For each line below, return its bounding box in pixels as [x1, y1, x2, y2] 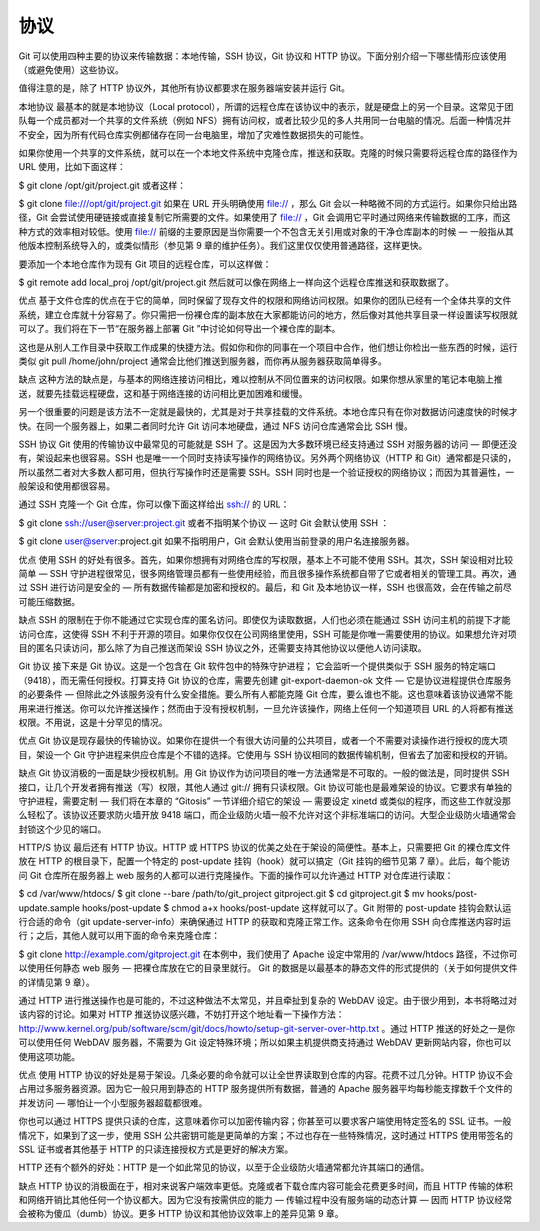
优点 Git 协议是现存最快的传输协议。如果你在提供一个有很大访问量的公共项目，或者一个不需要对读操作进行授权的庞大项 [18, 735, 509, 747]
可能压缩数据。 [18, 595, 80, 607]
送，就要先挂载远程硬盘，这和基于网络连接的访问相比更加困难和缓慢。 [18, 387, 308, 399]
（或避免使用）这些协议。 [18, 63, 124, 75]
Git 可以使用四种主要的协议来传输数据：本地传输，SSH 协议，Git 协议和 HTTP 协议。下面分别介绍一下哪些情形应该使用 [18, 50, 507, 62]
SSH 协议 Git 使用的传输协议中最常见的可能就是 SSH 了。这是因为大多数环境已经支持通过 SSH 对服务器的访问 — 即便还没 [18, 438, 517, 450]
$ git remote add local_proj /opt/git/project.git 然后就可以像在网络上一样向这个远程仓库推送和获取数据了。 [18, 276, 455, 289]
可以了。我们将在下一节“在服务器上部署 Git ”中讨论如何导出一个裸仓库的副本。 [18, 323, 341, 335]
